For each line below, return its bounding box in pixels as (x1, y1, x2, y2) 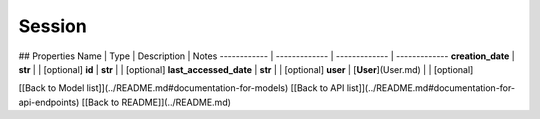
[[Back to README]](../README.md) (81, 96, 232, 108)
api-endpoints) (18, 96, 80, 108)
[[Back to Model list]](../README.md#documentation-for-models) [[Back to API (18, 82, 345, 94)
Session (18, 15, 87, 37)
